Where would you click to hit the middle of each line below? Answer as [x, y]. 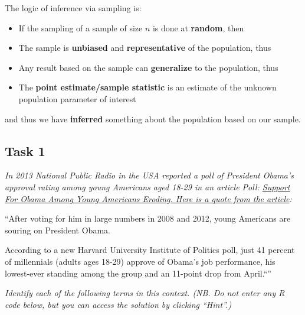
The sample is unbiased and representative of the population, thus [145, 48]
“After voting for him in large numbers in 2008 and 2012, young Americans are [148, 218]
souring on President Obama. [58, 230]
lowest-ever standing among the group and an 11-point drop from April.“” [138, 273]
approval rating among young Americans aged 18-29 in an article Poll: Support [147, 186]
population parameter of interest [77, 98]
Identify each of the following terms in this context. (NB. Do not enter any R [145, 293]
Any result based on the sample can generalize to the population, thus [148, 67]
